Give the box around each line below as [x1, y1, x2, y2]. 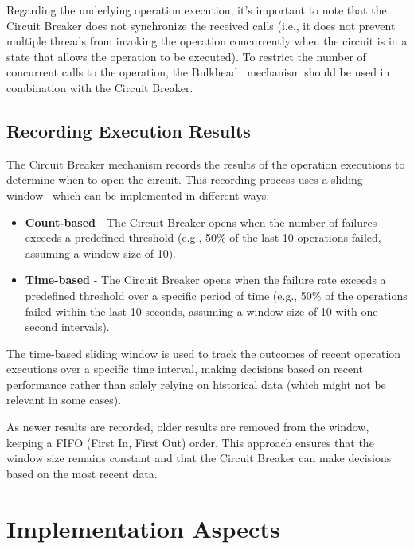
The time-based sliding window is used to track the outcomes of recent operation [6, 345, 401, 361]
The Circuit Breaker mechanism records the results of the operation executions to [6, 155, 405, 172]
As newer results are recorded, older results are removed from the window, [6, 419, 369, 435]
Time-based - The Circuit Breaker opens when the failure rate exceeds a [25, 271, 386, 288]
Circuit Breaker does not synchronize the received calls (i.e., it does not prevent [6, 17, 396, 33]
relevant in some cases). [6, 391, 122, 408]
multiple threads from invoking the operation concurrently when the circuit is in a [6, 33, 408, 49]
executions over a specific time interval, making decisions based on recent [6, 360, 364, 377]
